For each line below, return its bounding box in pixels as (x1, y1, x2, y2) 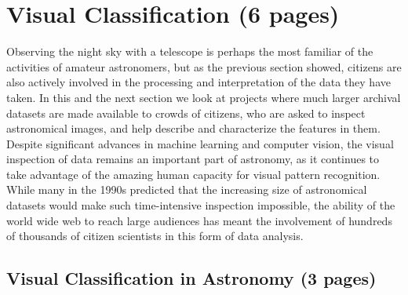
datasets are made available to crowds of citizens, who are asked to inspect (6, 104, 366, 121)
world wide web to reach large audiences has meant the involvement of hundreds (6, 212, 392, 228)
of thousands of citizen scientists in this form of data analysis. (6, 228, 304, 244)
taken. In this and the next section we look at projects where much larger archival (6, 89, 401, 105)
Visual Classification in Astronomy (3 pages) (6, 266, 377, 290)
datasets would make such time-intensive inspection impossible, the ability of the (6, 197, 395, 213)
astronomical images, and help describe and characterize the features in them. (6, 120, 381, 137)
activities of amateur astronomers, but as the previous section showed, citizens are (6, 58, 402, 75)
